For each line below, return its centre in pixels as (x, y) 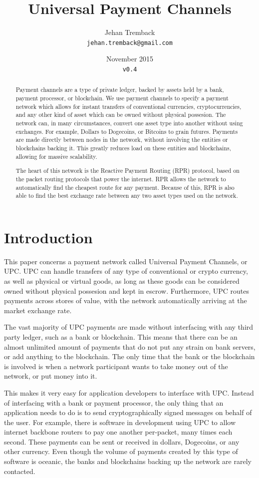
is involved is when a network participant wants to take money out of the (116, 366)
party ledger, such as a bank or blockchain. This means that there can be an (121, 336)
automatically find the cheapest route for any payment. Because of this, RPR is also (125, 187)
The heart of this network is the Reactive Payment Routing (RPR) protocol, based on (128, 171)
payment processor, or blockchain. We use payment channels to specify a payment (122, 98)
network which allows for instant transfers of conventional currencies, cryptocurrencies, (129, 106)
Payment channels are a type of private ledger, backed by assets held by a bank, (120, 90)
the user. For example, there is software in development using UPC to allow (120, 422)
